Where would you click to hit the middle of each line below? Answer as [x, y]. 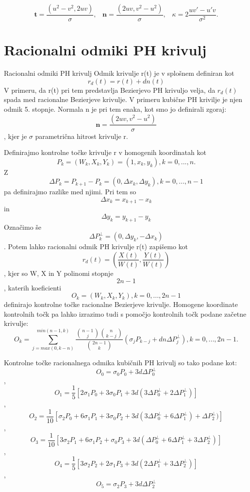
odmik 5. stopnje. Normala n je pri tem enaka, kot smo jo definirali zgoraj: [115, 109]
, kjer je [16, 136]
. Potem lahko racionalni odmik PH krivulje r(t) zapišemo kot [96, 246]
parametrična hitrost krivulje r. [82, 136]
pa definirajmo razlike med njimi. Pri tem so [70, 192]
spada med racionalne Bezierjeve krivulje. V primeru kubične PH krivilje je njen [123, 99]
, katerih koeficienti [33, 287]
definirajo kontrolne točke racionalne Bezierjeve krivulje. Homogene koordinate [121, 304]
